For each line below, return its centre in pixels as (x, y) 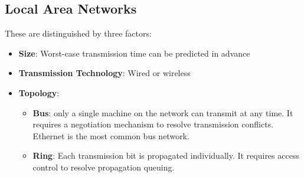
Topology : (39, 92)
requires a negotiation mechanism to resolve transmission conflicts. (153, 124)
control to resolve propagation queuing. (104, 167)
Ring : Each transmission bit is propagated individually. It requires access (166, 155)
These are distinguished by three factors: (78, 33)
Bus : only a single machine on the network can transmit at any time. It (163, 112)
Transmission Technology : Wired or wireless (104, 73)
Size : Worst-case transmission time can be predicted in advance (134, 53)
